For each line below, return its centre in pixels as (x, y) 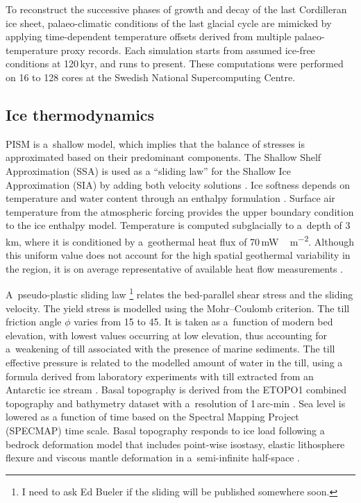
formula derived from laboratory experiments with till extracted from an (160, 376)
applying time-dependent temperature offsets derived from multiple (149, 36)
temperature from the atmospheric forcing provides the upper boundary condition (180, 211)
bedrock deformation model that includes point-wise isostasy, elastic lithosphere (175, 444)
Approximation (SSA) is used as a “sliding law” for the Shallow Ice (149, 170)
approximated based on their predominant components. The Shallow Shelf (163, 157)
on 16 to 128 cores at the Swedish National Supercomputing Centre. (151, 77)
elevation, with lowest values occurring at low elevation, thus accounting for (167, 335)
